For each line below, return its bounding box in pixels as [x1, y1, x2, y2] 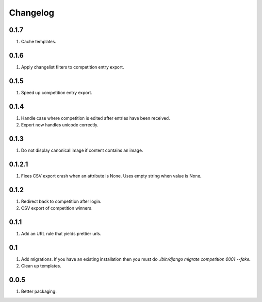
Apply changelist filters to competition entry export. [21, 64, 124, 70]
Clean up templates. [21, 263, 62, 269]
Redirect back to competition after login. [21, 198, 101, 204]
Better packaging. [21, 288, 57, 294]
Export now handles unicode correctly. [21, 122, 99, 128]
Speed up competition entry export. [21, 89, 92, 95]
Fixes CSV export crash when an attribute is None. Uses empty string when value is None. [21, 173, 202, 178]
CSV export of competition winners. [21, 205, 93, 211]
